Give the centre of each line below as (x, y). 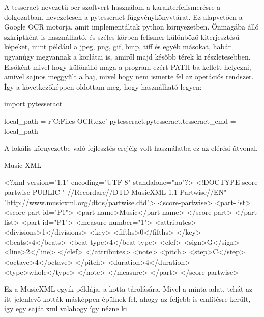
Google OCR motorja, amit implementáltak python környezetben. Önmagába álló (131, 27)
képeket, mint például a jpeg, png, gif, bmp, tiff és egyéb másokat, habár (118, 47)
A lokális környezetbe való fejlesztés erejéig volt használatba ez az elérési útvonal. (131, 148)
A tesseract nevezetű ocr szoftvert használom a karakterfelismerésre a (112, 7)
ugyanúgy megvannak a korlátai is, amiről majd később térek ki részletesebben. (127, 56)
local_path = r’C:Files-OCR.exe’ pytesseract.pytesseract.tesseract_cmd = (120, 120)
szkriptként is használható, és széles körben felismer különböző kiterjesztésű (122, 36)
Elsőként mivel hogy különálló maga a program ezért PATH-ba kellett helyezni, (128, 66)
